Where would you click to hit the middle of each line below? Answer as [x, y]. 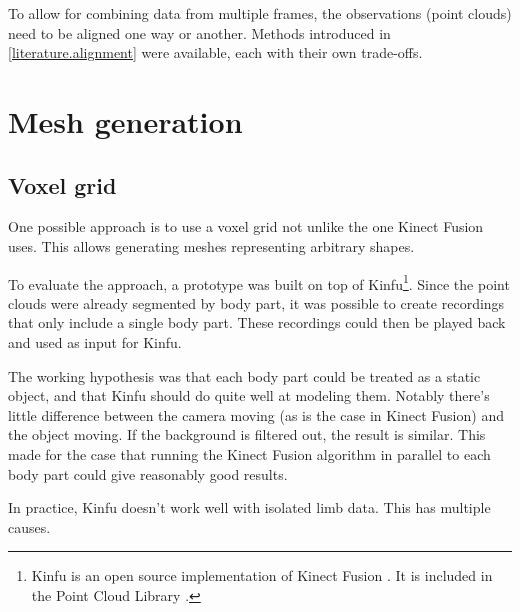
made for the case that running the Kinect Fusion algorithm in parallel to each [249, 453]
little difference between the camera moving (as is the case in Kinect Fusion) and [256, 414]
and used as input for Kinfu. [95, 341]
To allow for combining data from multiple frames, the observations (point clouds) [260, 13]
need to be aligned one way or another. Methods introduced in [199, 32]
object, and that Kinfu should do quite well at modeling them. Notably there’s [249, 395]
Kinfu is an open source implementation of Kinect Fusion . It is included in [262, 575]
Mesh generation [125, 120]
